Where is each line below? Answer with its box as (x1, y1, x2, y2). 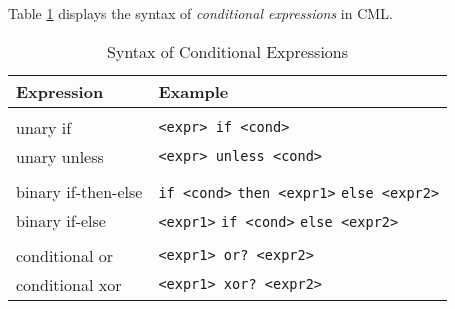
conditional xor (16, 272, 122, 296)
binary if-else (16, 208, 106, 232)
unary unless (16, 144, 104, 168)
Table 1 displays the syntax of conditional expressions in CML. (8, 3, 393, 23)
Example (158, 79, 229, 103)
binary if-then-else (16, 179, 143, 203)
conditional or (16, 243, 113, 267)
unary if (16, 115, 72, 139)
